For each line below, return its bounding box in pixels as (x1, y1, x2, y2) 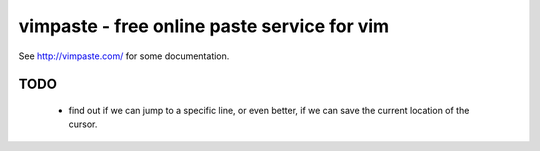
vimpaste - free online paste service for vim (18, 15, 390, 37)
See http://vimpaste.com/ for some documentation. (18, 50, 230, 62)
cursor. (68, 118, 98, 130)
